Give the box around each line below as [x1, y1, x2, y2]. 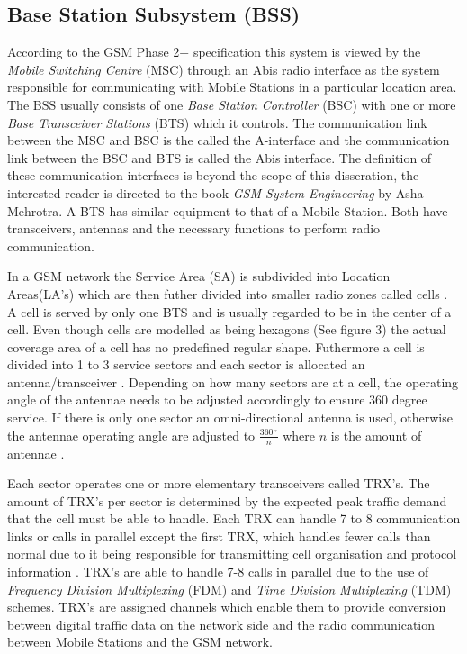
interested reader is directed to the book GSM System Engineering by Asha [7, 183, 424, 202]
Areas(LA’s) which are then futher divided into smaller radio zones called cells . [7, 284, 448, 303]
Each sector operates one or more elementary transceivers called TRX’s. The [7, 474, 430, 493]
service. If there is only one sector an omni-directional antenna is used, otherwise [7, 408, 453, 427]
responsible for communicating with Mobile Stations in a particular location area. [7, 77, 457, 96]
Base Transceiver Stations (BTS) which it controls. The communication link [7, 113, 427, 132]
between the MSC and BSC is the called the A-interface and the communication [7, 131, 450, 150]
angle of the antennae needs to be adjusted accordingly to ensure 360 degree [7, 390, 427, 409]
